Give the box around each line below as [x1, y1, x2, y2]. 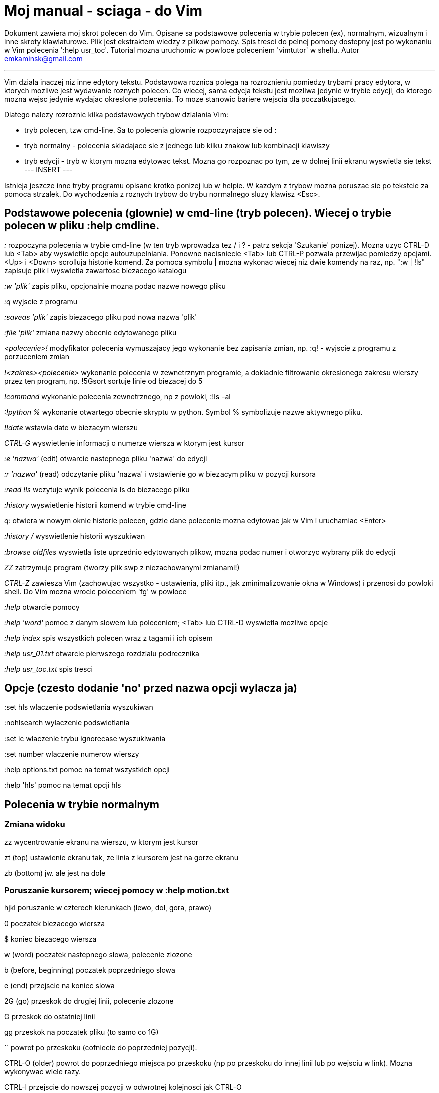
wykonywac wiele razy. [4, 1067, 81, 1076]
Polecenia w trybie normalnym [4, 798, 160, 811]
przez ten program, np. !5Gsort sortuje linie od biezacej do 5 [4, 376, 203, 385]
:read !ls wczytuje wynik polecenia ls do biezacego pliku [4, 485, 190, 494]
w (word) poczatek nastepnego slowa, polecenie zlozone [4, 950, 192, 959]
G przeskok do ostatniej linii [4, 1012, 95, 1021]
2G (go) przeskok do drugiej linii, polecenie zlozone [4, 997, 174, 1006]
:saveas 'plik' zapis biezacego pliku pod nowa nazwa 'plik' [4, 312, 197, 321]
